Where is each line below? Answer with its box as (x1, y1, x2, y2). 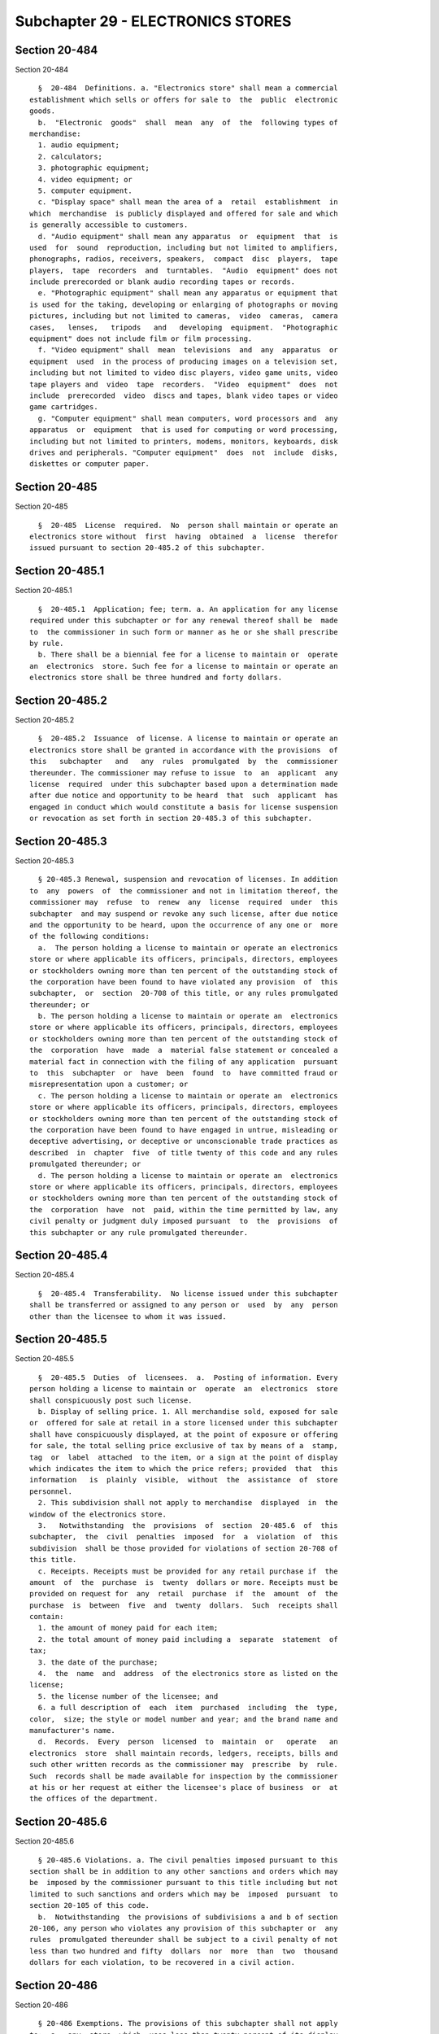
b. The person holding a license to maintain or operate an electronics (37, 1011, 338, 1021)
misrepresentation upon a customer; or (29, 1080, 189, 1089)
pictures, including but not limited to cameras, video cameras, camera (29, 312, 338, 321)
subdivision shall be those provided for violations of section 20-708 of (29, 1543, 338, 1553)
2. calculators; (37, 151, 103, 161)
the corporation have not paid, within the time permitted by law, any (29, 1205, 338, 1214)
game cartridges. (29, 403, 98, 412)
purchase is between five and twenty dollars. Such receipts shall (29, 1600, 338, 1610)
